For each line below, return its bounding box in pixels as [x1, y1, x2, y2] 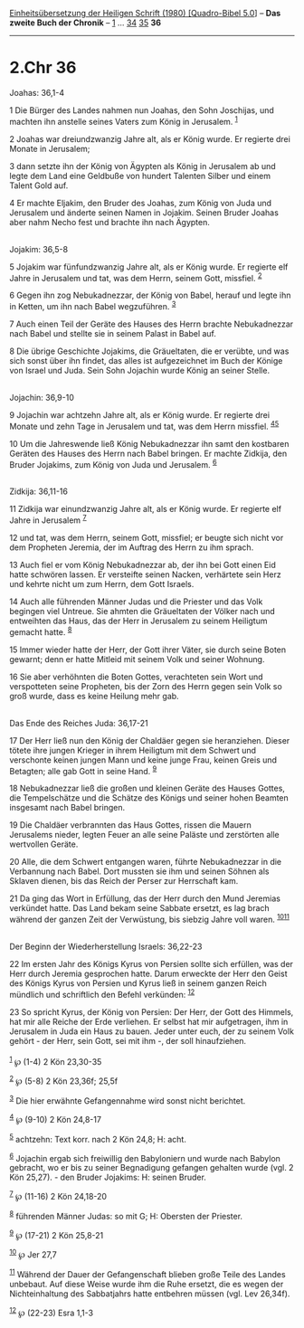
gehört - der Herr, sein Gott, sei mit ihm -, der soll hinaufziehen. [9, 1035, 247, 1046]
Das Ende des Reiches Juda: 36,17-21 [9, 717, 149, 728]
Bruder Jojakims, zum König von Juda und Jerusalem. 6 [9, 457, 217, 470]
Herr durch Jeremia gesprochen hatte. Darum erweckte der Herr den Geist [9, 968, 288, 979]
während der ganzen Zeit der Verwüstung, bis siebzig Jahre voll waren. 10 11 [9, 913, 290, 925]
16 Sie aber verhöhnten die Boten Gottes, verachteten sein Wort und [9, 671, 264, 682]
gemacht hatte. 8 [9, 624, 72, 637]
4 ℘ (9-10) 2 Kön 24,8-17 [9, 1113, 102, 1125]
